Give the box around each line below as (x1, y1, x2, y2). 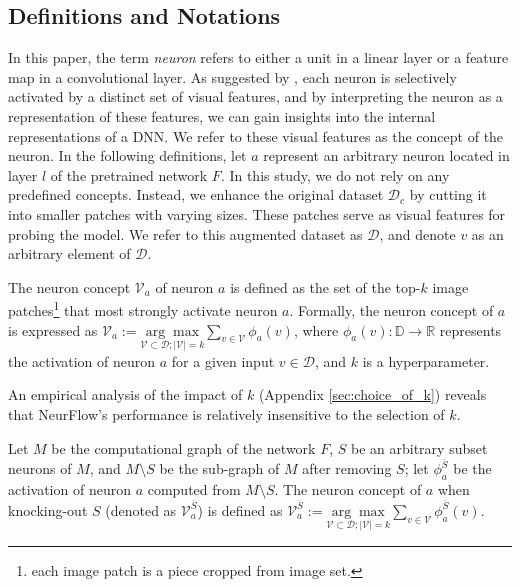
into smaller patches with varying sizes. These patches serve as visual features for (8, 203, 506, 224)
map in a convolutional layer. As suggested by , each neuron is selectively (8, 66, 457, 87)
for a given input (171, 350, 275, 371)
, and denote (379, 223, 456, 244)
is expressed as (8, 319, 98, 340)
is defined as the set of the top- (230, 276, 421, 297)
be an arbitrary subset (350, 437, 488, 458)
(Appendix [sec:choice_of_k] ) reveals (258, 384, 487, 405)
